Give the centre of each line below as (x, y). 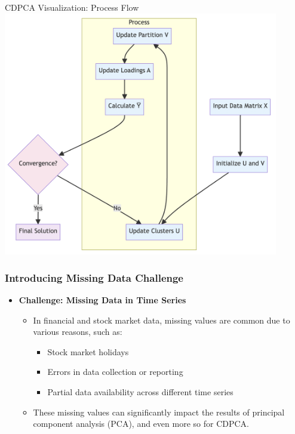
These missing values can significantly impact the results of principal (159, 412)
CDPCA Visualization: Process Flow (72, 7)
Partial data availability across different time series (140, 391)
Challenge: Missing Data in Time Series (102, 299)
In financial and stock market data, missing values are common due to (162, 320)
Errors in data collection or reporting (115, 372)
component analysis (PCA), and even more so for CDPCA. (141, 424)
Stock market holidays (88, 351)
